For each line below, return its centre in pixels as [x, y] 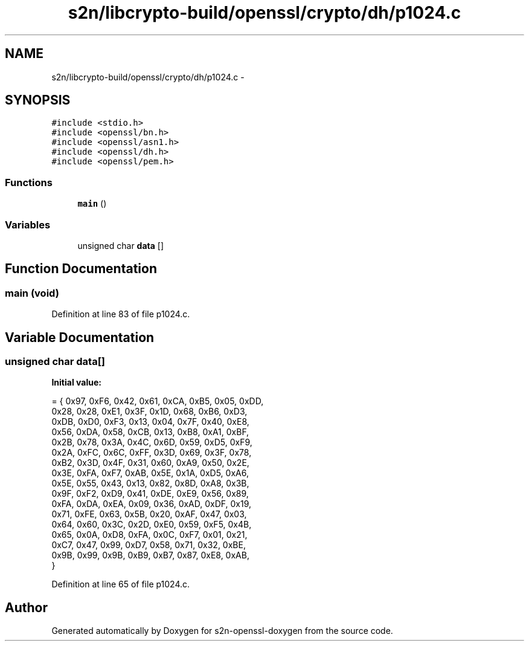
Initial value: [76, 383]
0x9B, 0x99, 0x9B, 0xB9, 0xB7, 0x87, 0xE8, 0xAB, [150, 555]
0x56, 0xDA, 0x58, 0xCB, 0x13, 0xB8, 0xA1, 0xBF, [150, 432]
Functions [29, 182]
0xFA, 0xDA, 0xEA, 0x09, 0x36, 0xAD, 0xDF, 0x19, [152, 504]
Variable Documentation [80, 337]
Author [26, 607]
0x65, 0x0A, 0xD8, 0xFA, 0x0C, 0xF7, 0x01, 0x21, [149, 535]
